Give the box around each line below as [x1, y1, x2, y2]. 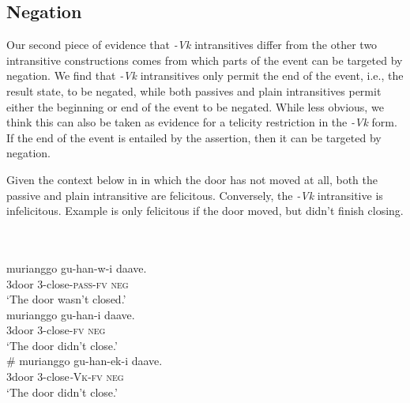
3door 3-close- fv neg [6, 322, 106, 338]
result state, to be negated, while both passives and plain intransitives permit [6, 82, 382, 99]
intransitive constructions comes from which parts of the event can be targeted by [6, 51, 403, 68]
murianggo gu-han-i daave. [6, 306, 135, 322]
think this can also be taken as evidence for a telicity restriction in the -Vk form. [6, 114, 397, 130]
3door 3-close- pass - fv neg [6, 275, 129, 292]
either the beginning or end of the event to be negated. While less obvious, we [6, 98, 384, 115]
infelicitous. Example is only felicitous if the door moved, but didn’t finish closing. [6, 202, 404, 219]
